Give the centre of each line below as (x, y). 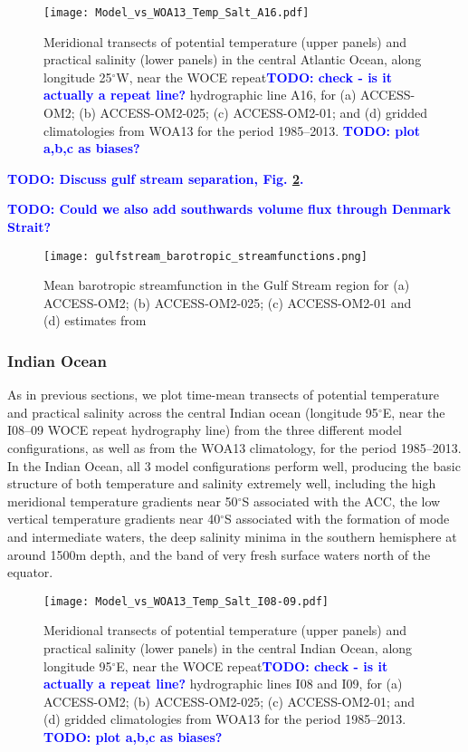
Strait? (29, 227)
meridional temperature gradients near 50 (123, 501)
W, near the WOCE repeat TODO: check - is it (254, 77)
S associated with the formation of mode (337, 519)
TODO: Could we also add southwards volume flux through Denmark (229, 209)
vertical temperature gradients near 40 (114, 519)
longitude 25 (78, 77)
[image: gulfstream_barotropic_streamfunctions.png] (205, 256)
